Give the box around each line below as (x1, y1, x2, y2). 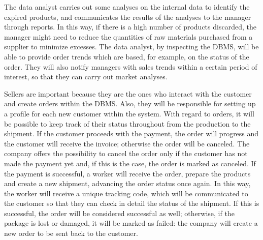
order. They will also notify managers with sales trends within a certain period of (4, 61, 257, 72)
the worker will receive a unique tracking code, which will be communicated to (4, 188, 248, 198)
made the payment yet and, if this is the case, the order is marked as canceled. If (4, 158, 256, 168)
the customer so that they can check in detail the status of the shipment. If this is (4, 198, 259, 208)
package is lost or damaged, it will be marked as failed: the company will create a (4, 218, 258, 228)
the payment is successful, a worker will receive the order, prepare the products (4, 168, 251, 178)
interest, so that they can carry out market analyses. (4, 71, 168, 82)
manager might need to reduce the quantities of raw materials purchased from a (4, 31, 253, 42)
